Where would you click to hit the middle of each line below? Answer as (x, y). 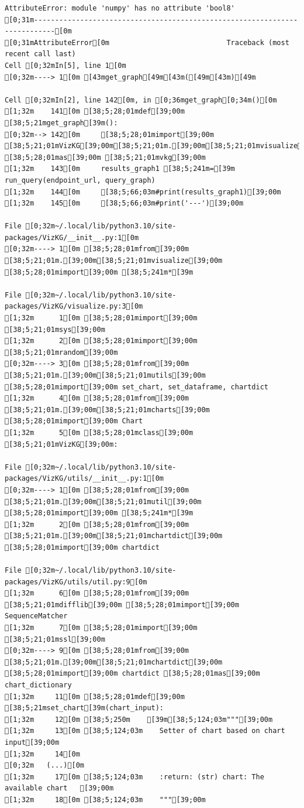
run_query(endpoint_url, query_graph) (80, 180)
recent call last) (40, 54)
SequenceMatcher (36, 616)
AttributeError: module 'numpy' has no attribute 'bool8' (120, 8)
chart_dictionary (38, 685)
